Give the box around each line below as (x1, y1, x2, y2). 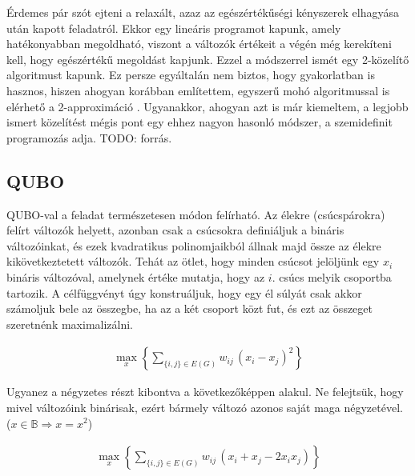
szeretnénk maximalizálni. (6, 315, 134, 332)
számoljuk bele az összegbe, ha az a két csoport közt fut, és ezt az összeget (6, 300, 373, 317)
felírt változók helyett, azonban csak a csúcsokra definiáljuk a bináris (6, 222, 344, 238)
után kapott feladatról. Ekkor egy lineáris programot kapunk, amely (6, 19, 341, 36)
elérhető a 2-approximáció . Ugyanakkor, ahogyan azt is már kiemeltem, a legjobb (6, 98, 409, 114)
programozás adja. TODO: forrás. (6, 129, 172, 146)
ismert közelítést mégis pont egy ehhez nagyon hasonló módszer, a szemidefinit (6, 114, 393, 130)
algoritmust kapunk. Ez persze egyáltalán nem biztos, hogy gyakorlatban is (6, 66, 375, 83)
